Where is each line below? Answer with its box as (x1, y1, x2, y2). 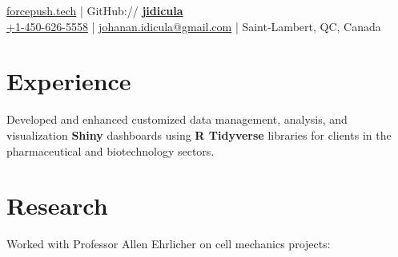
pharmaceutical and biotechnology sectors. (6, 142, 215, 159)
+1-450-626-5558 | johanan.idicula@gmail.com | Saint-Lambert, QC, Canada (6, 18, 381, 34)
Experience (6, 65, 131, 97)
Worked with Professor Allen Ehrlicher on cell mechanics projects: (6, 235, 331, 252)
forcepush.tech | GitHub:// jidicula (6, 2, 183, 18)
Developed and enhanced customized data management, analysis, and (6, 111, 348, 128)
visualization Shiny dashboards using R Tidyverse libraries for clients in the (6, 126, 392, 143)
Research (6, 189, 108, 222)
